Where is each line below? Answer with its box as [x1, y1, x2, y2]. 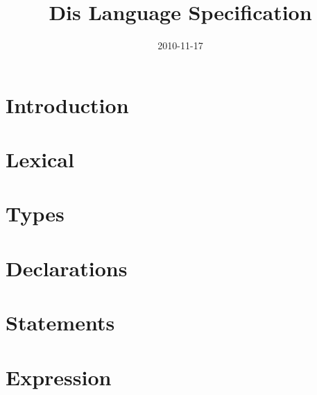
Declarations [6, 253, 128, 282]
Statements [6, 308, 115, 337]
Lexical [6, 145, 74, 174]
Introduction [6, 90, 129, 119]
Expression [6, 362, 112, 391]
